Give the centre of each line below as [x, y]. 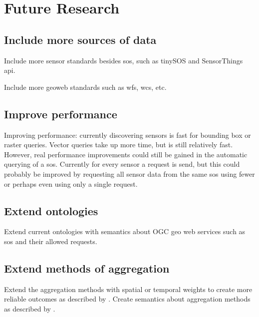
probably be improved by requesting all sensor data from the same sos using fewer [129, 173]
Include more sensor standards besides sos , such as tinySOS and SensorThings [124, 60]
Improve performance [61, 114]
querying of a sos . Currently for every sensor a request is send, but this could [122, 164]
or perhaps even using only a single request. [71, 183]
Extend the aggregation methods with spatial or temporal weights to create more [128, 289]
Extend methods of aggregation [87, 268]
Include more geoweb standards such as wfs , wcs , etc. [85, 87]
